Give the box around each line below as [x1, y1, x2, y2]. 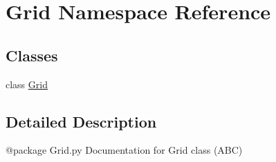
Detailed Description [6, 110, 157, 132]
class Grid [6, 77, 48, 91]
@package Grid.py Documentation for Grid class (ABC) [6, 143, 243, 157]
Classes [6, 44, 58, 65]
